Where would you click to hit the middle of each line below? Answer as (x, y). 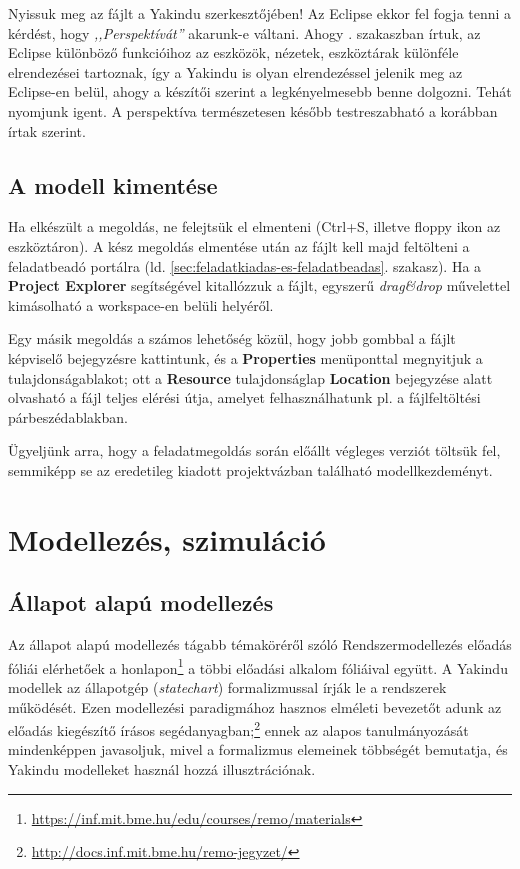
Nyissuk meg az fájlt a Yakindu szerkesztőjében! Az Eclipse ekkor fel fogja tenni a (260, 13)
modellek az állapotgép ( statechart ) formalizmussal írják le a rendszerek (227, 686)
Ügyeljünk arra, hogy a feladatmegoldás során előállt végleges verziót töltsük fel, (254, 450)
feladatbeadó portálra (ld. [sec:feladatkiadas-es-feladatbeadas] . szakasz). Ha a (245, 265)
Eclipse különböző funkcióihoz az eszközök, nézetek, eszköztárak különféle (233, 52)
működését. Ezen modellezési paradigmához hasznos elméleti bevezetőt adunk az (255, 706)
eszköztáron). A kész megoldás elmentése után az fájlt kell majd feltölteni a (239, 245)
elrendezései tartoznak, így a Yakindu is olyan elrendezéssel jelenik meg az (235, 71)
